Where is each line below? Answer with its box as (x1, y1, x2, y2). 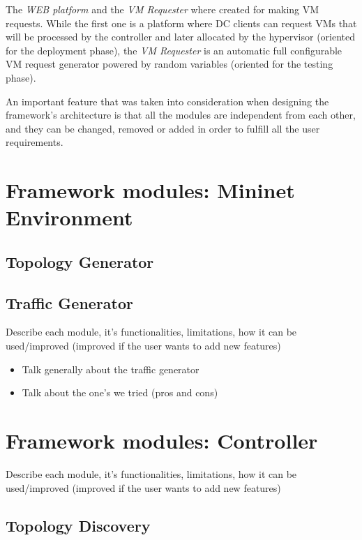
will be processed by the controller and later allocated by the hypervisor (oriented (6, 29, 356, 44)
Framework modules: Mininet (6, 176, 295, 204)
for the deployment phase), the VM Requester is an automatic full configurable (6, 43, 342, 57)
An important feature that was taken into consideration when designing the (6, 93, 329, 108)
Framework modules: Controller (6, 426, 318, 455)
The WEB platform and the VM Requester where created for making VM (6, 2, 319, 16)
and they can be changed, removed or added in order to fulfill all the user (6, 121, 320, 135)
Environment (6, 203, 133, 232)
